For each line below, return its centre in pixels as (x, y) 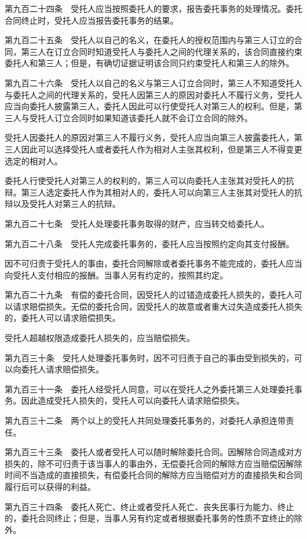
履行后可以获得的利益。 (50, 486)
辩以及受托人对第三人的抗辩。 (63, 204)
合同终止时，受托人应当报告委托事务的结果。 (92, 20)
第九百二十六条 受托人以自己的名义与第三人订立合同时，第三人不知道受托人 (153, 82)
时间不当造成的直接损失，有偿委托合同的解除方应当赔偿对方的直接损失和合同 (153, 475)
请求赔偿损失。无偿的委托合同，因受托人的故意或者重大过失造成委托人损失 (157, 306)
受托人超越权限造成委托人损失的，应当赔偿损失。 (100, 338)
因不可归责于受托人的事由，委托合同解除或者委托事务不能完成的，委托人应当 (153, 263)
